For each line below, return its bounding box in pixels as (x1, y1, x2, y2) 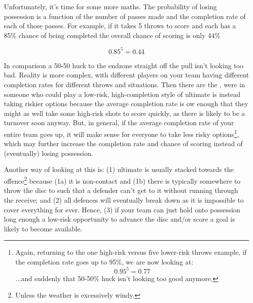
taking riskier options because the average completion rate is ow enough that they (4, 98, 249, 109)
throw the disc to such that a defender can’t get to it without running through (4, 185, 238, 195)
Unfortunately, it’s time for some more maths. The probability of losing (4, 1, 217, 11)
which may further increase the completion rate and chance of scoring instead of (4, 138, 243, 149)
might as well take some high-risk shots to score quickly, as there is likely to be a (4, 108, 245, 118)
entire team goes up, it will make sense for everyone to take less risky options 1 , (4, 128, 239, 139)
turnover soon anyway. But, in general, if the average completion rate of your (4, 117, 234, 128)
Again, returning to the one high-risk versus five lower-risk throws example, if (15, 247, 247, 257)
